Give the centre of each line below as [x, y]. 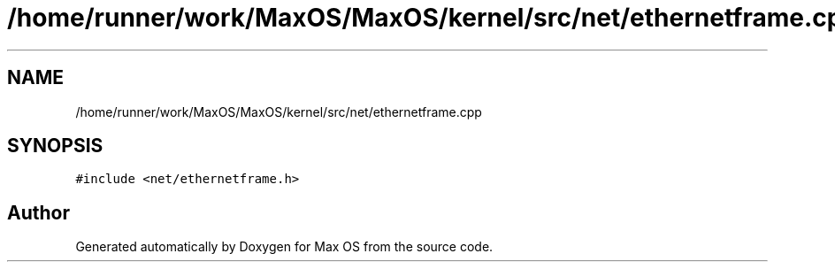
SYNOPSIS [55, 146]
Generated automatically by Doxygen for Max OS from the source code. [284, 247]
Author [38, 212]
